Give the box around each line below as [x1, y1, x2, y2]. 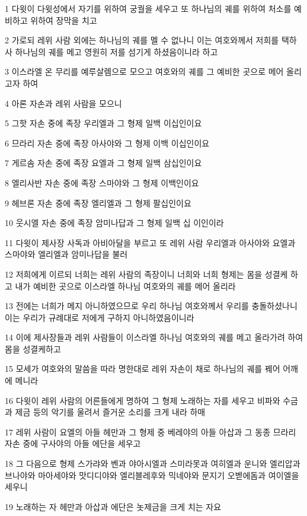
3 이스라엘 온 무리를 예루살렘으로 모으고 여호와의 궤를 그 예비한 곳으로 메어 [5, 65, 284, 78]
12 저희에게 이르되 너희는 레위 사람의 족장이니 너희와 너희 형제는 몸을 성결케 [5, 267, 288, 280]
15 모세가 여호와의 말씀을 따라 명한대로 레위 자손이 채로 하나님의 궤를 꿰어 [5, 362, 280, 375]
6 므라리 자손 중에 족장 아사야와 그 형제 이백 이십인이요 [5, 136, 210, 149]
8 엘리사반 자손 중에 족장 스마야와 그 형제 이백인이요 [5, 176, 199, 189]
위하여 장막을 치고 [30, 14, 97, 26]
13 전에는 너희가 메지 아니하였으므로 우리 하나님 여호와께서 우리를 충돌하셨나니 [5, 300, 298, 312]
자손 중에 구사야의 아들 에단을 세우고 [5, 437, 141, 450]
